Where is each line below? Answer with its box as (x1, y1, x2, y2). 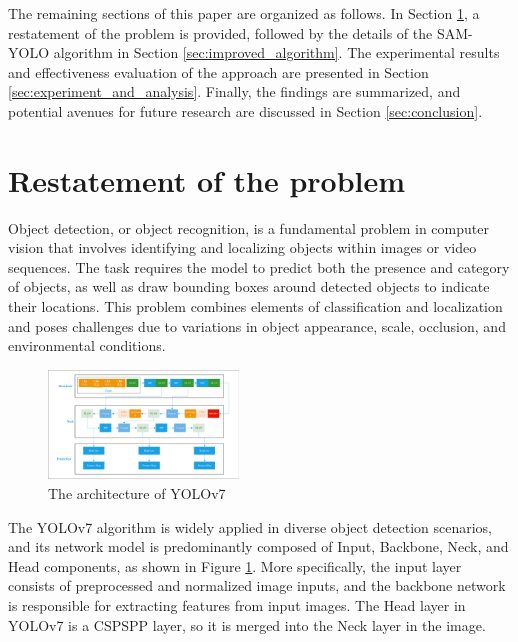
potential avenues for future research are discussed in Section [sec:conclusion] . (8, 100, 483, 121)
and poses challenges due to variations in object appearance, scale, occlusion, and (8, 315, 506, 336)
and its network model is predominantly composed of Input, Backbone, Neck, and (8, 536, 509, 557)
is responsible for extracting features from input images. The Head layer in (8, 594, 466, 615)
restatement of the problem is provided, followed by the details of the (8, 22, 433, 43)
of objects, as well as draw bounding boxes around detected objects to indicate (8, 276, 490, 297)
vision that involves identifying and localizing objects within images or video (8, 237, 477, 258)
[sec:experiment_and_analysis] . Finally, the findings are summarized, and (8, 81, 461, 102)
